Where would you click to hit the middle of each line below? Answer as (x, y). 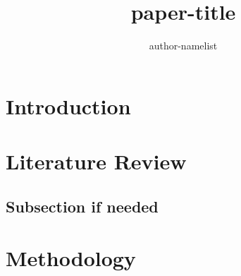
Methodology (71, 258)
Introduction (68, 106)
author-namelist (183, 46)
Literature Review (96, 161)
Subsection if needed (82, 206)
